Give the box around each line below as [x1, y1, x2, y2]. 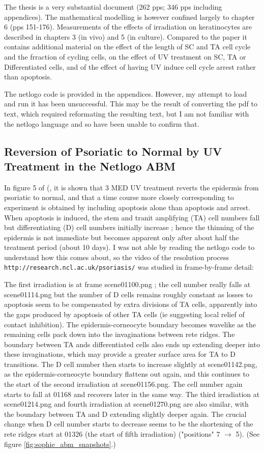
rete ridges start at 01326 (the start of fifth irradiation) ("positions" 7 [4, 429, 220, 439]
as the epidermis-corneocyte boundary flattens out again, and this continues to [4, 369, 249, 379]
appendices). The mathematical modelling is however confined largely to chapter [4, 11, 255, 22]
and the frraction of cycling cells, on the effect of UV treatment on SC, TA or [4, 51, 246, 62]
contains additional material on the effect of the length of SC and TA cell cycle [4, 41, 251, 52]
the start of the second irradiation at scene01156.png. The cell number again [4, 379, 243, 389]
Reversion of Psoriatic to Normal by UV [4, 143, 222, 159]
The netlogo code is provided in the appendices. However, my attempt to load [4, 88, 247, 99]
